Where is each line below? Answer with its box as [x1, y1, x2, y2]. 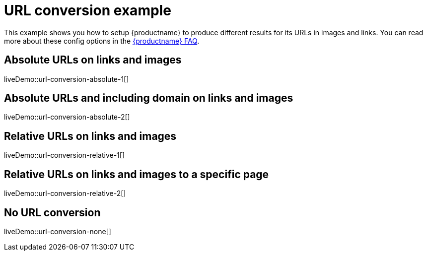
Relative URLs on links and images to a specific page [4, 168, 269, 181]
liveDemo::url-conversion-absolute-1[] [4, 74, 129, 83]
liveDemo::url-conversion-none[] [4, 227, 111, 236]
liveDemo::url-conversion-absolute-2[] [4, 113, 130, 122]
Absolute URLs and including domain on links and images [4, 92, 293, 105]
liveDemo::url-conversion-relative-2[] [4, 189, 126, 198]
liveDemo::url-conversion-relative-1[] [4, 151, 125, 160]
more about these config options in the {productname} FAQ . [4, 36, 200, 45]
